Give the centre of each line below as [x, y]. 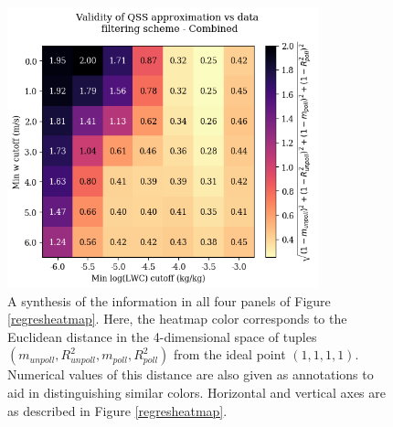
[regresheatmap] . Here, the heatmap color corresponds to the [177, 319]
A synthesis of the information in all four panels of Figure [169, 300]
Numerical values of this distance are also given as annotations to [191, 374]
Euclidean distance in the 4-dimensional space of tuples [162, 336]
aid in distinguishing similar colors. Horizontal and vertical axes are [196, 392]
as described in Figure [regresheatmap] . [117, 410]
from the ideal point [230, 354]
